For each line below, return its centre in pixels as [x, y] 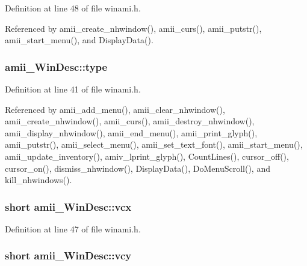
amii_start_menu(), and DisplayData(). [79, 40]
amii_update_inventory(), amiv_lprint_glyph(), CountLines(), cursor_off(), [147, 156]
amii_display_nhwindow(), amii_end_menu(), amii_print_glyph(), [131, 132]
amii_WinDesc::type [56, 66]
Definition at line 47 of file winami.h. [73, 228]
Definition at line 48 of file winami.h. [73, 8]
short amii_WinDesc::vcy [68, 255]
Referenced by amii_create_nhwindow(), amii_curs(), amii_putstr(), [133, 28]
